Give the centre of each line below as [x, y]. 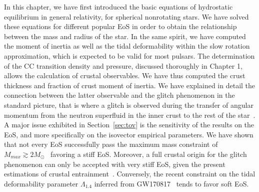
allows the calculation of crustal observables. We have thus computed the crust [125, 75]
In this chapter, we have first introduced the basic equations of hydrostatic [118, 7]
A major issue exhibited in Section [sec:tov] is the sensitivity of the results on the [129, 125]
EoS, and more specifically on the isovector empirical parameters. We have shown [129, 134]
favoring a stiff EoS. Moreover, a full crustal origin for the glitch [149, 154]
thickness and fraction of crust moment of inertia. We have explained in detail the [130, 85]
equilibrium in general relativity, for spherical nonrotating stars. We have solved [126, 16]
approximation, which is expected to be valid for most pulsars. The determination [129, 55]
